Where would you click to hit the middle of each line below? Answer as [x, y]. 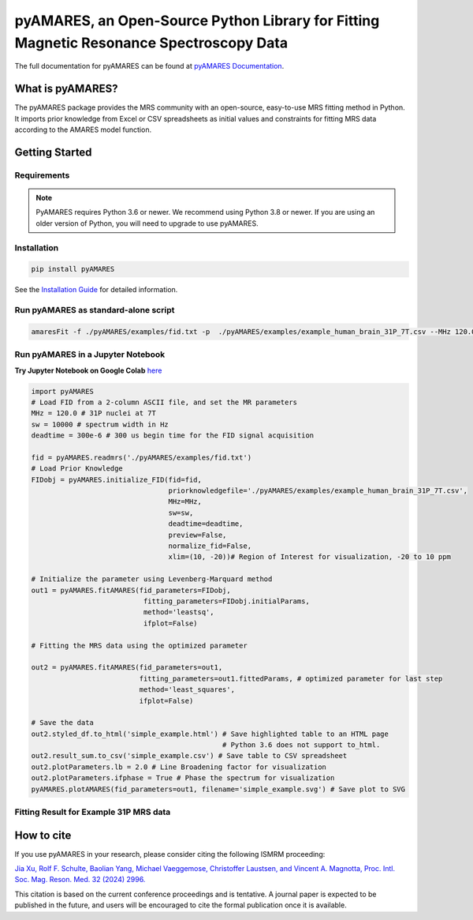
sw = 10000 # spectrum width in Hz [100, 424]
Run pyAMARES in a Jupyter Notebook [90, 355]
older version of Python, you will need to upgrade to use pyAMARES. [147, 223]
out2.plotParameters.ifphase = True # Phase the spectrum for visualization [183, 778]
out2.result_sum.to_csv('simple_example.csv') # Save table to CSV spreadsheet [189, 756]
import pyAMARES [63, 391]
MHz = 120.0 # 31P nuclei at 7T [94, 413]
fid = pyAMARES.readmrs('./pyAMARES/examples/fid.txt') [142, 457]
